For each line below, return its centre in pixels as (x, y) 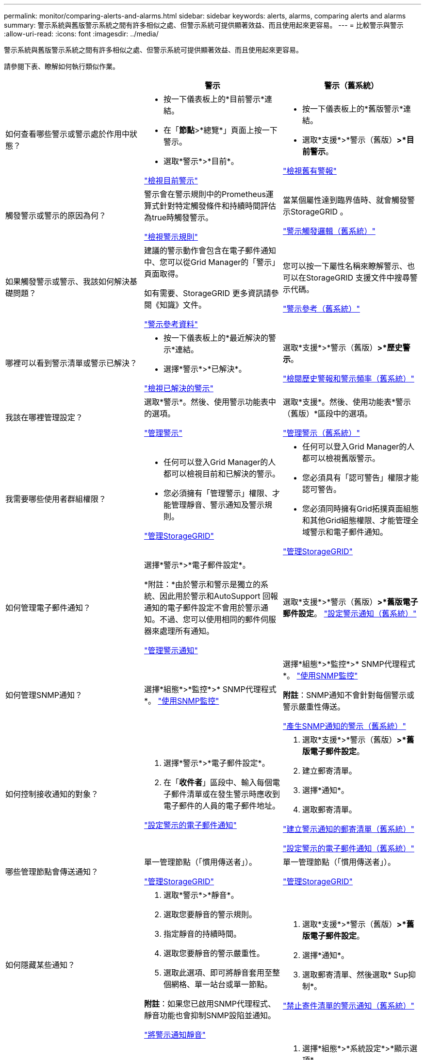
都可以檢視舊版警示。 (341, 458)
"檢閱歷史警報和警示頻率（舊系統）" (348, 379)
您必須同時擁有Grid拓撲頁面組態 (360, 509)
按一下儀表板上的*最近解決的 (216, 338)
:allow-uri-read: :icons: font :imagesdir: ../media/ (81, 34)
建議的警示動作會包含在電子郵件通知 (210, 250)
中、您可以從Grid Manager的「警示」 (212, 262)
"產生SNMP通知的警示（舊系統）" (344, 726)
